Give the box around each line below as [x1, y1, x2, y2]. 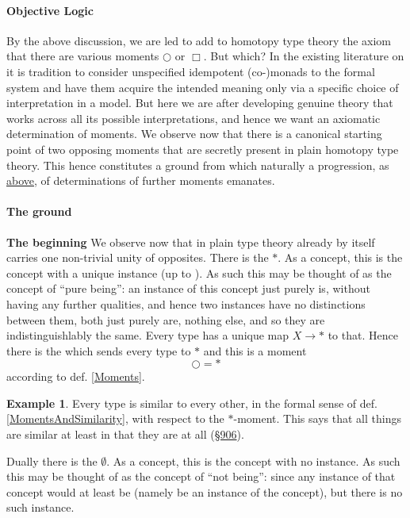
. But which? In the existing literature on [203, 48, 404, 64]
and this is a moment [203, 342, 307, 359]
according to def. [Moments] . [6, 368, 145, 385]
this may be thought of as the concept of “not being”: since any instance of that [6, 468, 396, 485]
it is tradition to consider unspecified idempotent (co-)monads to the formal [6, 63, 375, 79]
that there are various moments [6, 48, 159, 64]
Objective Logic [6, 2, 94, 18]
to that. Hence [328, 327, 398, 343]
